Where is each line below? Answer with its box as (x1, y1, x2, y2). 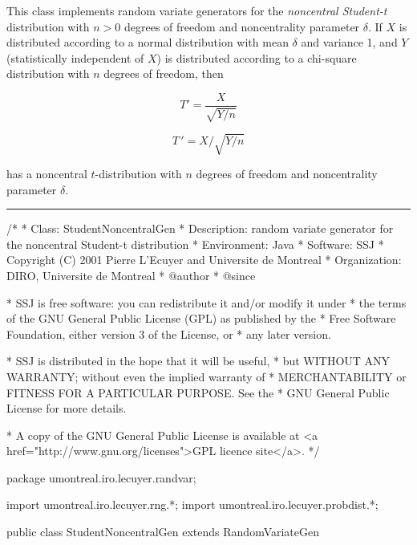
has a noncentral (6, 165, 87, 181)
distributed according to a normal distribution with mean (6, 34, 289, 51)
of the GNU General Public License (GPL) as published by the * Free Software (6, 310, 396, 327)
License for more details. (6, 400, 127, 417)
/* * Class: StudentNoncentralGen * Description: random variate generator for (6, 220, 394, 237)
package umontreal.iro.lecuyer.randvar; (6, 469, 196, 486)
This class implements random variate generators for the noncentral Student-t (6, 2, 387, 18)
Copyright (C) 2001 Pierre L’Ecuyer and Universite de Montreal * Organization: (6, 251, 402, 268)
